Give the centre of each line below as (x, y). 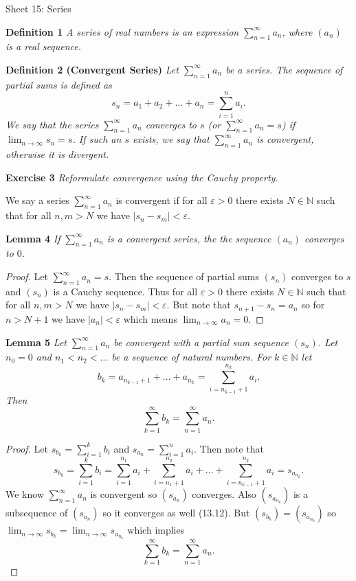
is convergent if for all (162, 200)
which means (150, 318)
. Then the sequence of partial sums (184, 276)
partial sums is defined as (59, 84)
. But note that (199, 305)
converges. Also (224, 494)
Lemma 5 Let (36, 342)
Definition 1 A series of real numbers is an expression (122, 31)
